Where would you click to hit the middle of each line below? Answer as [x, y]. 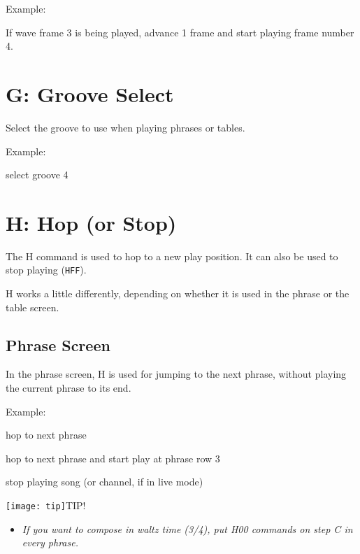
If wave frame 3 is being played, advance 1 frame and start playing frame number [180, 32]
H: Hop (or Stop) [91, 222]
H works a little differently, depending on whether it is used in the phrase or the [178, 293]
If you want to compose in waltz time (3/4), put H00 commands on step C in [187, 528]
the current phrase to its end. [69, 388]
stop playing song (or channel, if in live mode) [105, 482]
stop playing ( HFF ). [46, 270]
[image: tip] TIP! [46, 505]
